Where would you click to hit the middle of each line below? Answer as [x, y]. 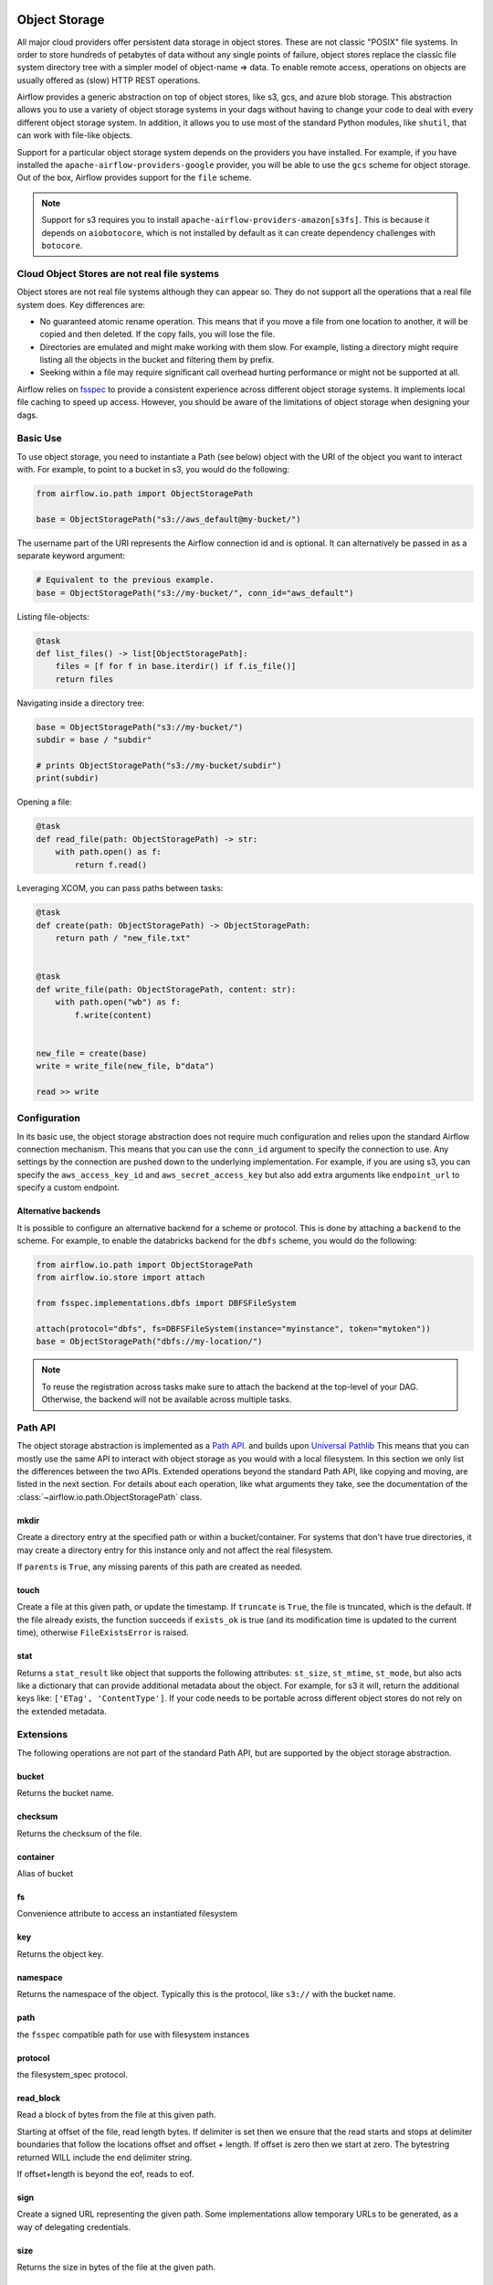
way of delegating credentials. [74, 2227]
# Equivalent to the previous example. [125, 580]
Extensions [42, 1735]
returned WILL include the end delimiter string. [105, 2157]
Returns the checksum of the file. [79, 1833]
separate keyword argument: [71, 556]
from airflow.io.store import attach [121, 1278]
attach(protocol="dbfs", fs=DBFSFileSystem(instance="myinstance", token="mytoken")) [233, 1328]
